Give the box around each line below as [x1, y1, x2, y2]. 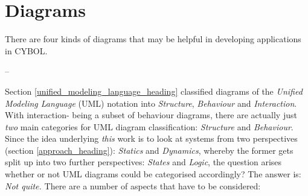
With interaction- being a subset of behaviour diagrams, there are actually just [5, 109, 297, 121]
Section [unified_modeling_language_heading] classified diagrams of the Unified [5, 84, 303, 97]
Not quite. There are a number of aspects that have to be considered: [5, 179, 261, 192]
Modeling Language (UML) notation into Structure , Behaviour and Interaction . [5, 96, 297, 109]
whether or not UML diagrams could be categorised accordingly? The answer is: [5, 168, 301, 180]
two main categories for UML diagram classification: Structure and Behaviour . [5, 120, 294, 133]
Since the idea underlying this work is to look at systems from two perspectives [5, 132, 298, 145]
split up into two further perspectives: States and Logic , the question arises [5, 156, 282, 168]
